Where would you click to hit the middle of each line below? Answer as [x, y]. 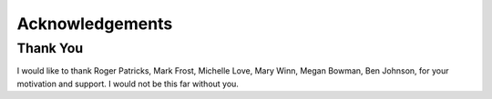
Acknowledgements [95, 24]
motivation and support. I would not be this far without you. [128, 84]
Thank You [50, 48]
